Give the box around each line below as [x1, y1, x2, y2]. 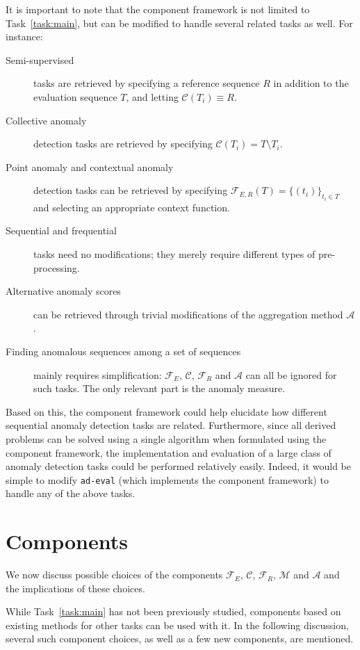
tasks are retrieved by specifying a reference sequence [33, 76, 260, 90]
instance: [6, 29, 43, 44]
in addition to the [273, 76, 349, 90]
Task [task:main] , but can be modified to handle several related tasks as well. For [6, 15, 353, 30]
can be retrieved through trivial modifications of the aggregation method [33, 307, 343, 321]
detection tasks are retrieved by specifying [33, 136, 213, 151]
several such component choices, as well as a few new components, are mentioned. [6, 631, 354, 646]
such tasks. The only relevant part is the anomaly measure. [33, 381, 286, 396]
